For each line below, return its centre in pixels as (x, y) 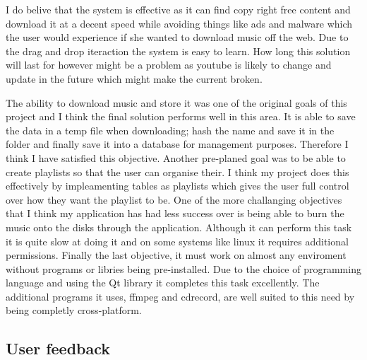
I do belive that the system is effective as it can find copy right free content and (178, 9)
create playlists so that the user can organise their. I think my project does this (178, 172)
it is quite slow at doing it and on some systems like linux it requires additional (177, 241)
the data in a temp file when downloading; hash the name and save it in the (170, 130)
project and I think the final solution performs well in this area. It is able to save (181, 116)
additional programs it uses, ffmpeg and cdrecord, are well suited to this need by (180, 296)
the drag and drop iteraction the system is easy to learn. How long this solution (178, 51)
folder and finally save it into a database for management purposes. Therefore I (177, 144)
